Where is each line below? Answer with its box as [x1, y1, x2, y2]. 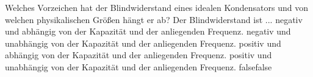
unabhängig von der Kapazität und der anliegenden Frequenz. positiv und [5, 36, 281, 49]
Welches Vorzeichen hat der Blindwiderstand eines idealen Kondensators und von [5, 1, 308, 13]
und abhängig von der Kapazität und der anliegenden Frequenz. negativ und [5, 25, 291, 38]
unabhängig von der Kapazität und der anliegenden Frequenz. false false [5, 60, 272, 73]
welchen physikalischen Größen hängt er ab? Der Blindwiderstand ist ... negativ [5, 13, 303, 25]
